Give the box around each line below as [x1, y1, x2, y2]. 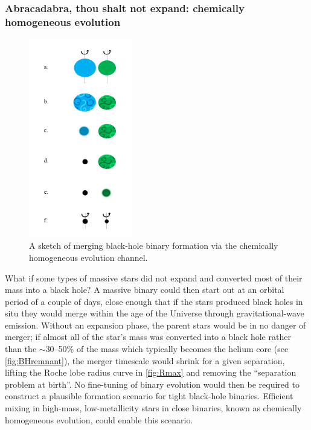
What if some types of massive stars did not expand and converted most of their [5, 271, 303, 284]
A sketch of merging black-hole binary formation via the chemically [29, 239, 278, 252]
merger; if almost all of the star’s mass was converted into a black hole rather [5, 330, 291, 343]
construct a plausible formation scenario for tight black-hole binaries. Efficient [5, 390, 293, 402]
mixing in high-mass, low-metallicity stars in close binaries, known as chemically [5, 402, 302, 414]
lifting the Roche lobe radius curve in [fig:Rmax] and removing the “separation [5, 366, 297, 379]
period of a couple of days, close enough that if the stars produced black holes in [5, 295, 303, 307]
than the [5, 342, 37, 355]
